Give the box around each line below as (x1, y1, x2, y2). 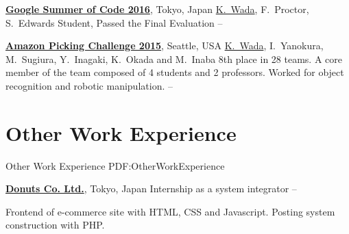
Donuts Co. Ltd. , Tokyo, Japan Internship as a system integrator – (5, 181, 297, 196)
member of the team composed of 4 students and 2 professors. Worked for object (5, 65, 344, 79)
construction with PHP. (5, 218, 105, 232)
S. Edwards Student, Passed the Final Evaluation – (5, 15, 223, 29)
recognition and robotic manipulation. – (5, 78, 173, 92)
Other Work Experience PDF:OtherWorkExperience (5, 158, 225, 172)
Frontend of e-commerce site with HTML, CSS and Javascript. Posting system (5, 204, 335, 218)
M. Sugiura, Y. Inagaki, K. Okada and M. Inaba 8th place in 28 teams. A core (5, 51, 342, 66)
